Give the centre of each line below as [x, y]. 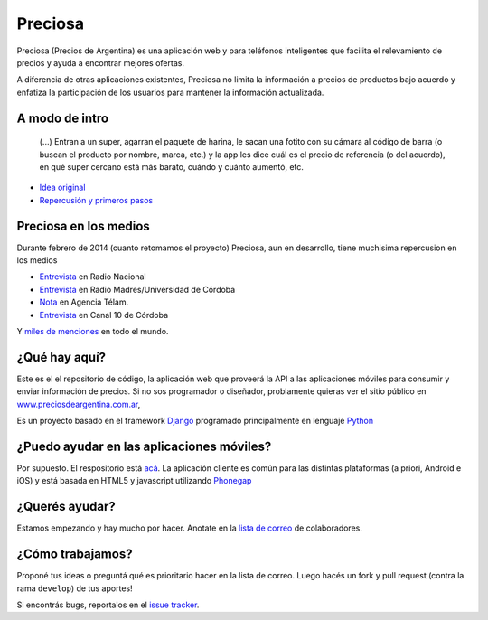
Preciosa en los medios [84, 226]
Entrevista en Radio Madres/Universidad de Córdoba [137, 289]
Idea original [62, 188]
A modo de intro [62, 118]
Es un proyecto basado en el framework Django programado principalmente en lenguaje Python [195, 421]
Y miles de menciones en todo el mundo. [93, 331]
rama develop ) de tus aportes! [75, 588]
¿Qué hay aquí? [61, 357]
